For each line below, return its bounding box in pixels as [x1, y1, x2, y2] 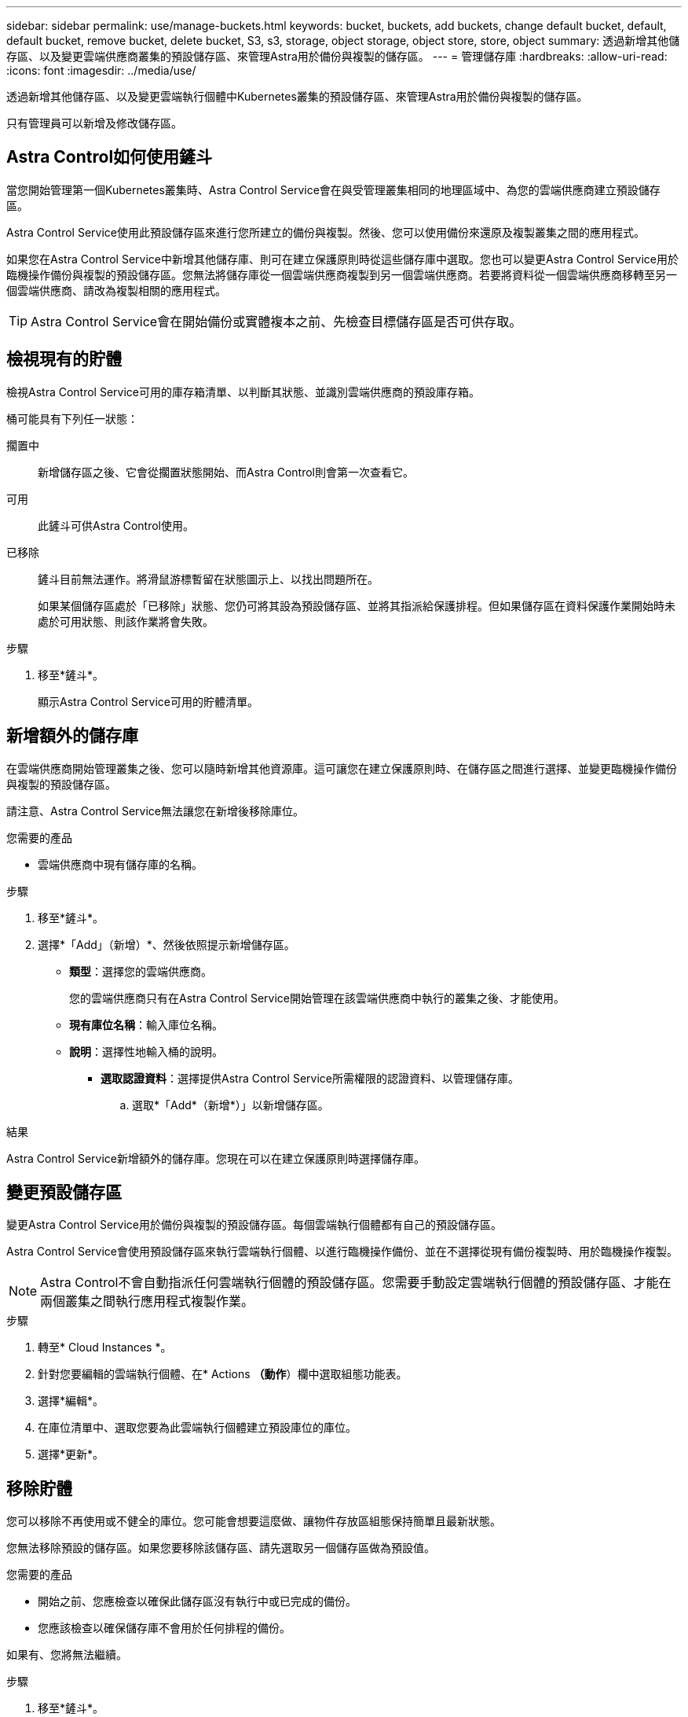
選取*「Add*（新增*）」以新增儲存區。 [132, 1097, 329, 1112]
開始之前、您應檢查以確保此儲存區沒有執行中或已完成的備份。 [38, 1594, 357, 1609]
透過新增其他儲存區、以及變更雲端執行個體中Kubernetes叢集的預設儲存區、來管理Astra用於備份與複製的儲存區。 [6, 90, 588, 103]
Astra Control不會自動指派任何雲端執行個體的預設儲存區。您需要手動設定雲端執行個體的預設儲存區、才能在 [40, 1274, 672, 1291]
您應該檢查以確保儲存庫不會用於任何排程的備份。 [38, 1621, 291, 1635]
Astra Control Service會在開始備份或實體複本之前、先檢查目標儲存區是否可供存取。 [31, 313, 522, 329]
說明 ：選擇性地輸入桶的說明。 [69, 1044, 223, 1058]
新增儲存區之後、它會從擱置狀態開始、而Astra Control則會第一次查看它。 [38, 465, 414, 479]
